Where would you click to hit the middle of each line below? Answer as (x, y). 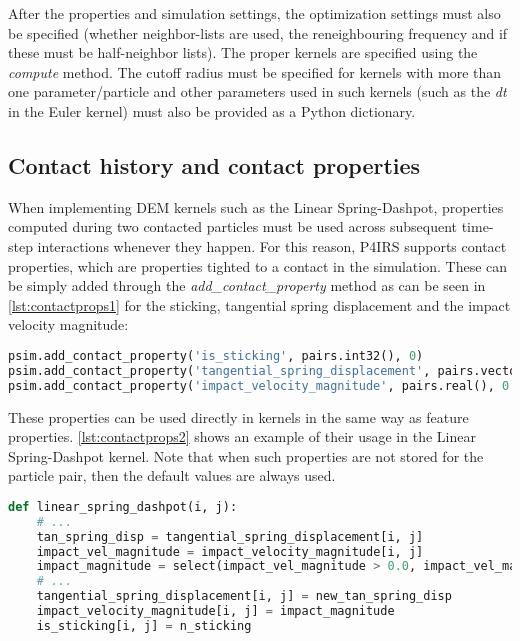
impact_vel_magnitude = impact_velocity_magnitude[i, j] (230, 551)
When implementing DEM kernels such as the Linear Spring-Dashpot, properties (256, 206)
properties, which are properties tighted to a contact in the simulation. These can (258, 265)
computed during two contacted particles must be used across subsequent (233, 226)
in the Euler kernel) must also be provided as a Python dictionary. (212, 110)
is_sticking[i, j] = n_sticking (144, 625)
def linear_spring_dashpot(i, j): (123, 506)
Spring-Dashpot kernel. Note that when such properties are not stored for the (246, 455)
